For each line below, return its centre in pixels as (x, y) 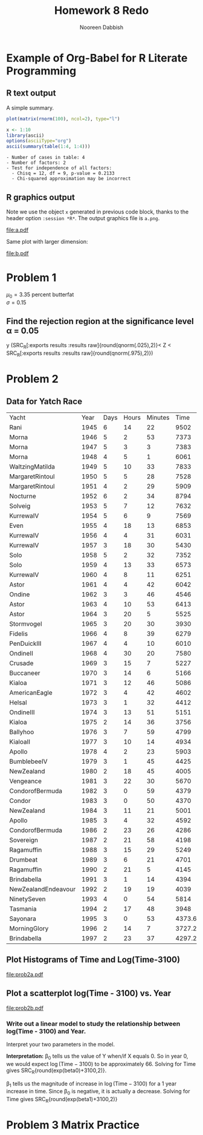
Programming (41, 71)
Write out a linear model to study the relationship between (93, 1024)
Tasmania (23, 909)
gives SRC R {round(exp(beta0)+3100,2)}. (56, 1071)
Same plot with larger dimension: (47, 241)
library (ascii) (25, 135)
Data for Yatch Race (44, 401)
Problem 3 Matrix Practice (73, 1125)
